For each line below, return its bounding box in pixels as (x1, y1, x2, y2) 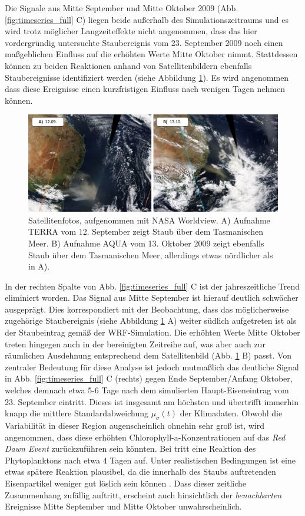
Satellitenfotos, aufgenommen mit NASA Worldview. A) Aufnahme (28, 213, 270, 226)
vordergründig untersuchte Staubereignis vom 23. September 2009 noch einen (5, 36, 283, 48)
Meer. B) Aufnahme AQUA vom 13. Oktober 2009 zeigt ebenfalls (28, 236, 264, 249)
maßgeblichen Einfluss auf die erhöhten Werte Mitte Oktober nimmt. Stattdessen (5, 48, 298, 60)
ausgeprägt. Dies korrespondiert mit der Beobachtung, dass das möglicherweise (5, 303, 289, 315)
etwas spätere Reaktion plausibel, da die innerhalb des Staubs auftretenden (5, 465, 276, 478)
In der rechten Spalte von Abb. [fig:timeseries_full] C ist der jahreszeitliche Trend (5, 280, 300, 292)
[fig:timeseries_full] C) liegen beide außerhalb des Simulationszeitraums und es (5, 13, 289, 25)
